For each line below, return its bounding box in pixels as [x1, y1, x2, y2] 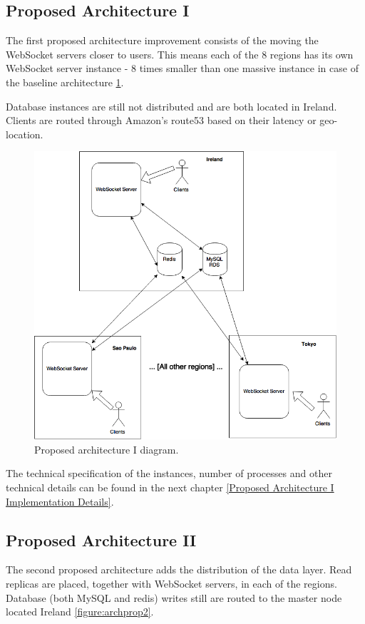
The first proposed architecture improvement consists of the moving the [6, 33, 319, 48]
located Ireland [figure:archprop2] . [6, 604, 154, 619]
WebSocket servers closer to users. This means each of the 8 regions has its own [6, 46, 354, 61]
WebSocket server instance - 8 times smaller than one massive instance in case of [6, 61, 359, 76]
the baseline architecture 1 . [6, 74, 124, 89]
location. [6, 126, 43, 141]
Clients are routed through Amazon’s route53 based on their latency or [6, 113, 317, 128]
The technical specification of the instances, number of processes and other [6, 466, 332, 481]
